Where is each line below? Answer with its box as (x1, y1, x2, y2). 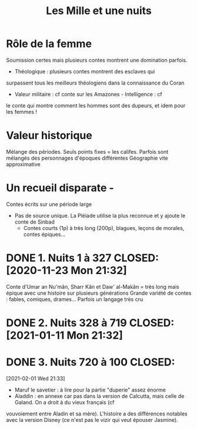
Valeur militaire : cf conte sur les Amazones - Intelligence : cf (14, 90, 163, 97)
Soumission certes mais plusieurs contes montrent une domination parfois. (6, 56, 188, 63)
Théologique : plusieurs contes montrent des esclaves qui (14, 67, 155, 75)
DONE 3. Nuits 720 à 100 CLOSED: (6, 356, 175, 369)
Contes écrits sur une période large (6, 201, 92, 208)
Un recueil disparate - (6, 181, 115, 195)
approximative (6, 160, 41, 168)
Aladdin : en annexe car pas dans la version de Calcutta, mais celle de (14, 392, 185, 400)
